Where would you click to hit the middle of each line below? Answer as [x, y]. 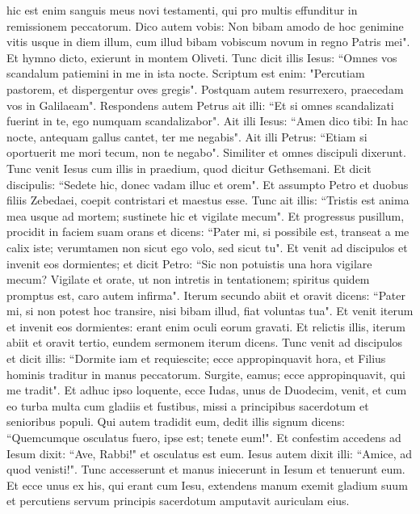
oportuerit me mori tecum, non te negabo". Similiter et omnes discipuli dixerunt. [206, 152]
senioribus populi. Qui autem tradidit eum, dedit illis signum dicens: [176, 421]
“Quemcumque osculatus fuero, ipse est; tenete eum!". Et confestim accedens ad [204, 438]
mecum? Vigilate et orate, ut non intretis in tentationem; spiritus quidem [188, 279]
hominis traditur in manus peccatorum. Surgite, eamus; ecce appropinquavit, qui [206, 374]
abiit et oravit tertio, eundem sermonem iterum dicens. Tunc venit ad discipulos [205, 342]
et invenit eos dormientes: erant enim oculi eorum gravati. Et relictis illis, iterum [206, 326]
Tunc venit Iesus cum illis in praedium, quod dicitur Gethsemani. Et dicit [189, 168]
